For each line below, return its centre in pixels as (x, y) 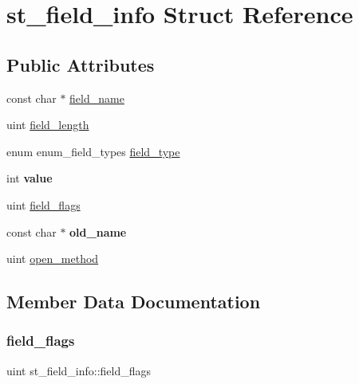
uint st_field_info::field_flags (79, 370)
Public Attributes (81, 64)
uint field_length (48, 125)
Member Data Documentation (134, 302)
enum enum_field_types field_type (93, 151)
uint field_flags (43, 204)
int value (30, 178)
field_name (97, 98)
